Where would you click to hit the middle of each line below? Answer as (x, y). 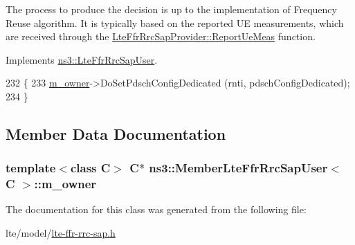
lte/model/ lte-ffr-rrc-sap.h (61, 233)
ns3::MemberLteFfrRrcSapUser (238, 168)
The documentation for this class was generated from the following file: (156, 209)
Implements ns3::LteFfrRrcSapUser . (82, 59)
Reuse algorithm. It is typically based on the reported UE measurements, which (175, 22)
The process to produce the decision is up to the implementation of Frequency (171, 9)
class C (90, 168)
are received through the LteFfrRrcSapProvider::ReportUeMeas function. (161, 36)
